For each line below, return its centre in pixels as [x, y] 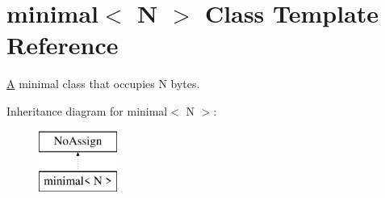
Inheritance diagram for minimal [87, 110]
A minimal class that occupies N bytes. [103, 84]
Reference [63, 45]
